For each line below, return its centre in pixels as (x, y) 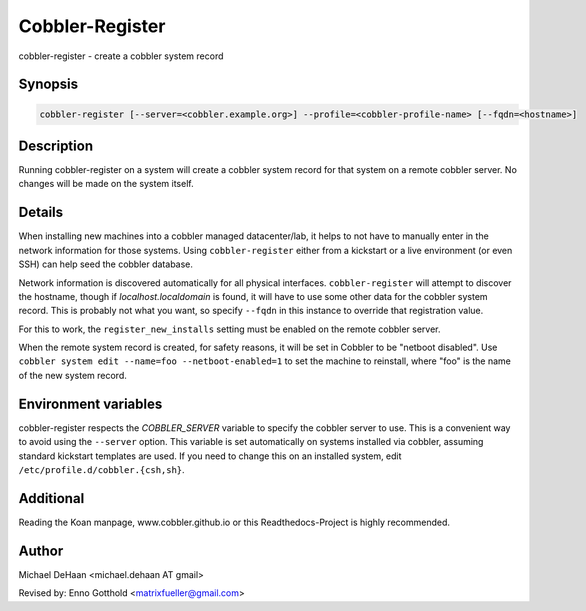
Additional (51, 498)
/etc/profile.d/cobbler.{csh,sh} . (101, 469)
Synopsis (48, 84)
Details (41, 212)
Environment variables (90, 403)
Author (41, 550)
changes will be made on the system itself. (106, 184)
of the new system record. (72, 375)
